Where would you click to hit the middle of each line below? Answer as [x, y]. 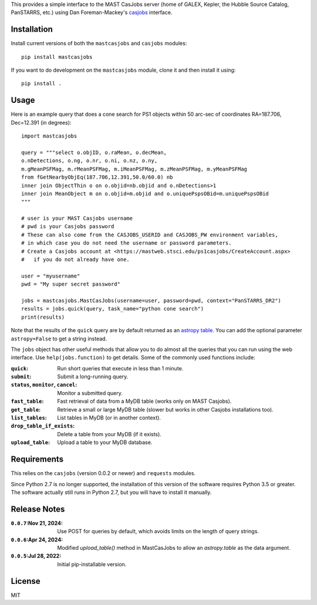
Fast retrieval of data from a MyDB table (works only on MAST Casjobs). [144, 401]
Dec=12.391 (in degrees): [41, 122]
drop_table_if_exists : [43, 426]
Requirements [37, 459]
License [26, 581]
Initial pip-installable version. [92, 564]
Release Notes [38, 509]
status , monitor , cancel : [44, 385]
